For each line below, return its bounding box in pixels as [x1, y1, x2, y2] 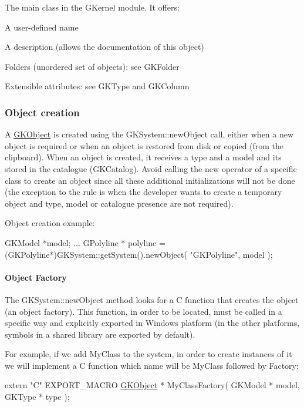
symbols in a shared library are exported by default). [5, 328, 195, 340]
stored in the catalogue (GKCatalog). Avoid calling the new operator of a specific [5, 162, 297, 174]
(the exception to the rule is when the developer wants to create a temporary [5, 186, 282, 198]
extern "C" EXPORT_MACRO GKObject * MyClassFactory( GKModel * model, [5, 379, 300, 391]
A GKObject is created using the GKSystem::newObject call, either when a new [5, 128, 294, 140]
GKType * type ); [5, 391, 70, 403]
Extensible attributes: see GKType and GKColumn [5, 80, 190, 92]
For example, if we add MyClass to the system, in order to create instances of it [5, 348, 292, 360]
